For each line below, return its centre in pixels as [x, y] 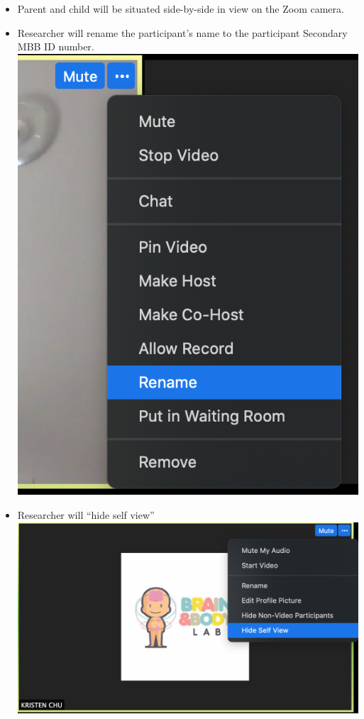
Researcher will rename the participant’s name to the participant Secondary [182, 32]
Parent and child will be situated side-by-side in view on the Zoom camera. [181, 9]
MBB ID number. [56, 46]
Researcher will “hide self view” [86, 514]
